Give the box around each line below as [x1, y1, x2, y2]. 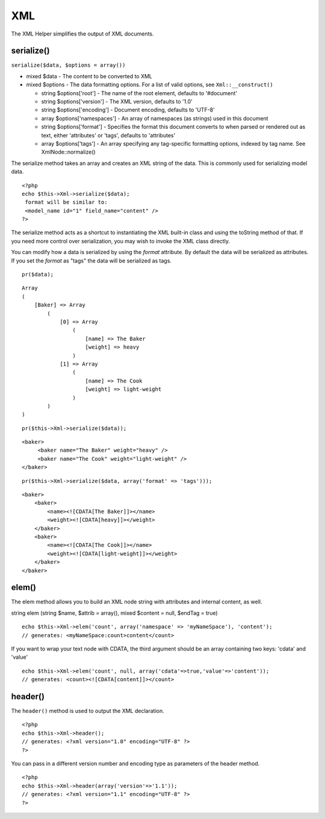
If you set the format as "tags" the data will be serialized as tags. [11, 257, 172, 264]
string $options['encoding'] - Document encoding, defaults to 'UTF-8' [41, 106, 215, 114]
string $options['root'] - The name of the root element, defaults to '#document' [41, 89, 238, 96]
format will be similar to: [25, 199, 108, 206]
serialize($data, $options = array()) [11, 62, 126, 69]
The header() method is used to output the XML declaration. [11, 708, 165, 715]
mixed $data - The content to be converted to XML [26, 72, 153, 79]
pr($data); [22, 271, 54, 278]
